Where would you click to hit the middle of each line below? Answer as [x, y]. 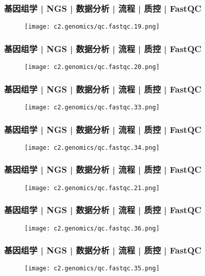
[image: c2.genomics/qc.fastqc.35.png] [92, 269]
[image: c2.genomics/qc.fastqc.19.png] [92, 27]
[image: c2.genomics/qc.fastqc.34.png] [92, 147]
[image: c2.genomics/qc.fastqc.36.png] [92, 228]
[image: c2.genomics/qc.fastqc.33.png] [92, 107]
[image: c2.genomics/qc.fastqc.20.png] [92, 67]
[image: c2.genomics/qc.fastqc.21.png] [92, 188]
